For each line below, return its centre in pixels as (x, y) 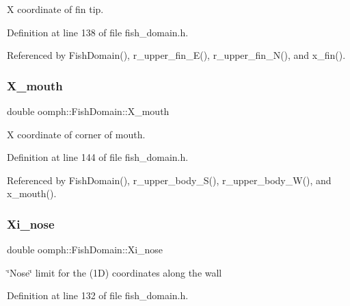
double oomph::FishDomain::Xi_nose (85, 250)
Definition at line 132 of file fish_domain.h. (98, 295)
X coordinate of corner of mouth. (76, 134)
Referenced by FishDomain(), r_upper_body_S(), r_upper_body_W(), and (169, 180)
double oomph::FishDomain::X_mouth (88, 111)
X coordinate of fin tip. (55, 9)
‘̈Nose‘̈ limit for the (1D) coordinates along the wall (115, 272)
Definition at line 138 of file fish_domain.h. (98, 32)
